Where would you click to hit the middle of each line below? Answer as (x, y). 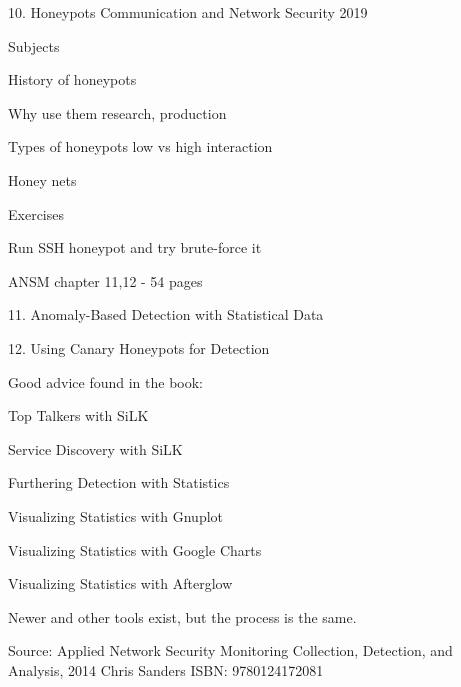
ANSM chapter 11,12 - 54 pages (105, 280)
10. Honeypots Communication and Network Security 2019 (188, 12)
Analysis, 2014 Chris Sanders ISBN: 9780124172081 (166, 669)
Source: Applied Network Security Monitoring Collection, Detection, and (230, 650)
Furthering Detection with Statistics (119, 482)
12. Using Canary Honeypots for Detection (139, 347)
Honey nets (42, 179)
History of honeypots (72, 79)
